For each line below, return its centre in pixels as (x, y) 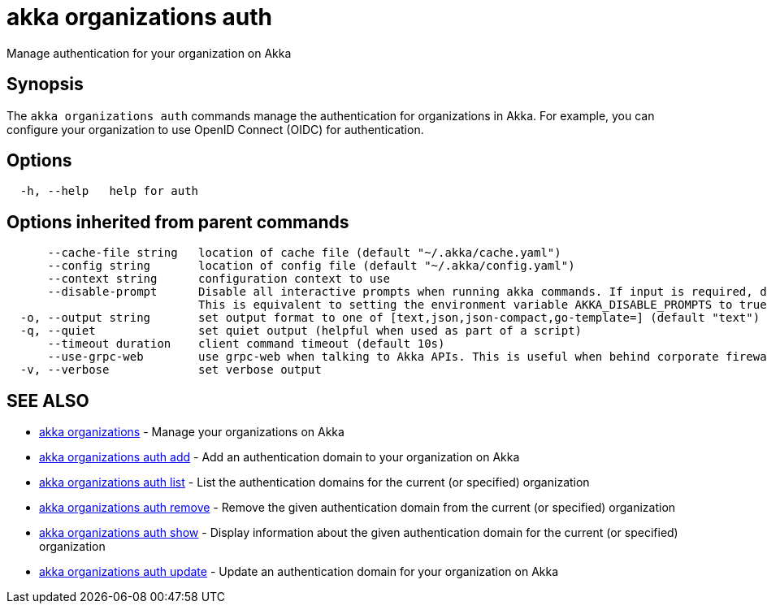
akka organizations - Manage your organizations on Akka (192, 432)
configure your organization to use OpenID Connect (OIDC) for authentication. (215, 129)
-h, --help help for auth (109, 191)
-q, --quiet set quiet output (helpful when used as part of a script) (301, 331)
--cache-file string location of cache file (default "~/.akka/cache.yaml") (304, 253)
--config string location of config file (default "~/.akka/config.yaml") (311, 266)
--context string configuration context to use (219, 279)
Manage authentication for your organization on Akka (149, 53)
